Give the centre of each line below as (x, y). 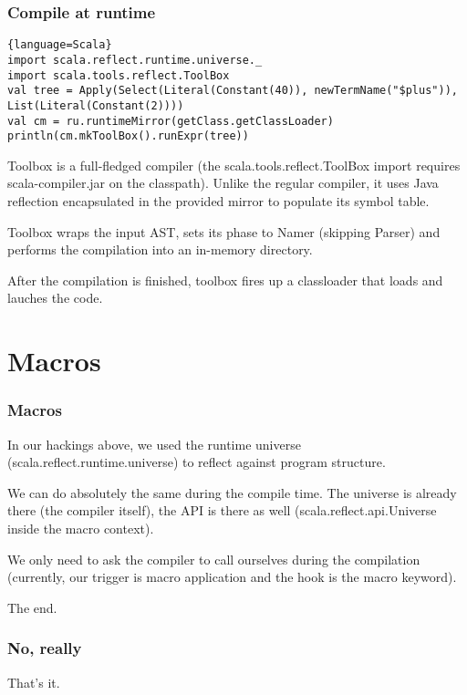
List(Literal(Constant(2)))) (96, 105)
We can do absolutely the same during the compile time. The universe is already (232, 492)
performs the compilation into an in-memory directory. (160, 249)
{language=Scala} (60, 45)
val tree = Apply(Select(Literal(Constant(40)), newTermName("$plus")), (233, 91)
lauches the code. (55, 298)
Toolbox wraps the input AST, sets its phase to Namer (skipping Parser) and (224, 231)
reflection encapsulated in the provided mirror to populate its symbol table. (218, 201)
